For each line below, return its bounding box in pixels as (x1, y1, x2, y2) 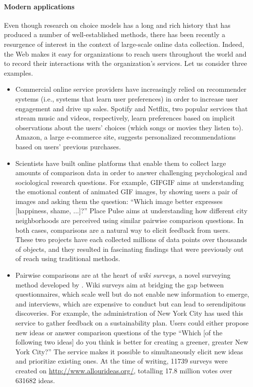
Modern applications (4, 1, 75, 11)
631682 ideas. (15, 375, 55, 385)
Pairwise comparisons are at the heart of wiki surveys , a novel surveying (15, 270, 231, 280)
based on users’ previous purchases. (15, 141, 121, 151)
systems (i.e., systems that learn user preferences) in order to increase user (15, 93, 238, 103)
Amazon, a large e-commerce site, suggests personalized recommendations (15, 132, 236, 142)
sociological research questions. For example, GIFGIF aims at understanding (15, 177, 244, 187)
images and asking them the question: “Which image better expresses (15, 196, 223, 206)
